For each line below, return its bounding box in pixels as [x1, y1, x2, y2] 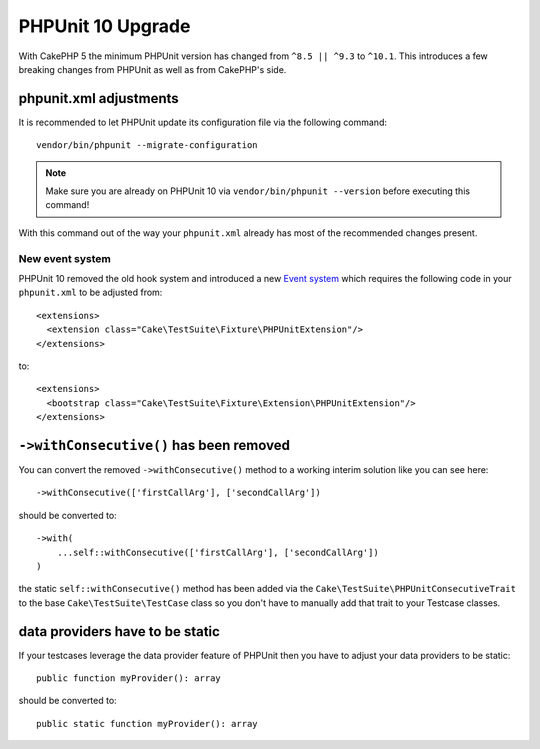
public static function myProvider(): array [36, 718, 259, 729]
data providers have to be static [18, 623, 220, 640]
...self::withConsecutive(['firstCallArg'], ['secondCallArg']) [56, 546, 379, 558]
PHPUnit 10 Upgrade [18, 15, 191, 37]
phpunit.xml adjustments [18, 90, 179, 107]
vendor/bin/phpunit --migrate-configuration [36, 140, 259, 151]
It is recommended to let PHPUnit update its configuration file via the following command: [18, 116, 387, 128]
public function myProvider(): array [36, 673, 222, 684]
